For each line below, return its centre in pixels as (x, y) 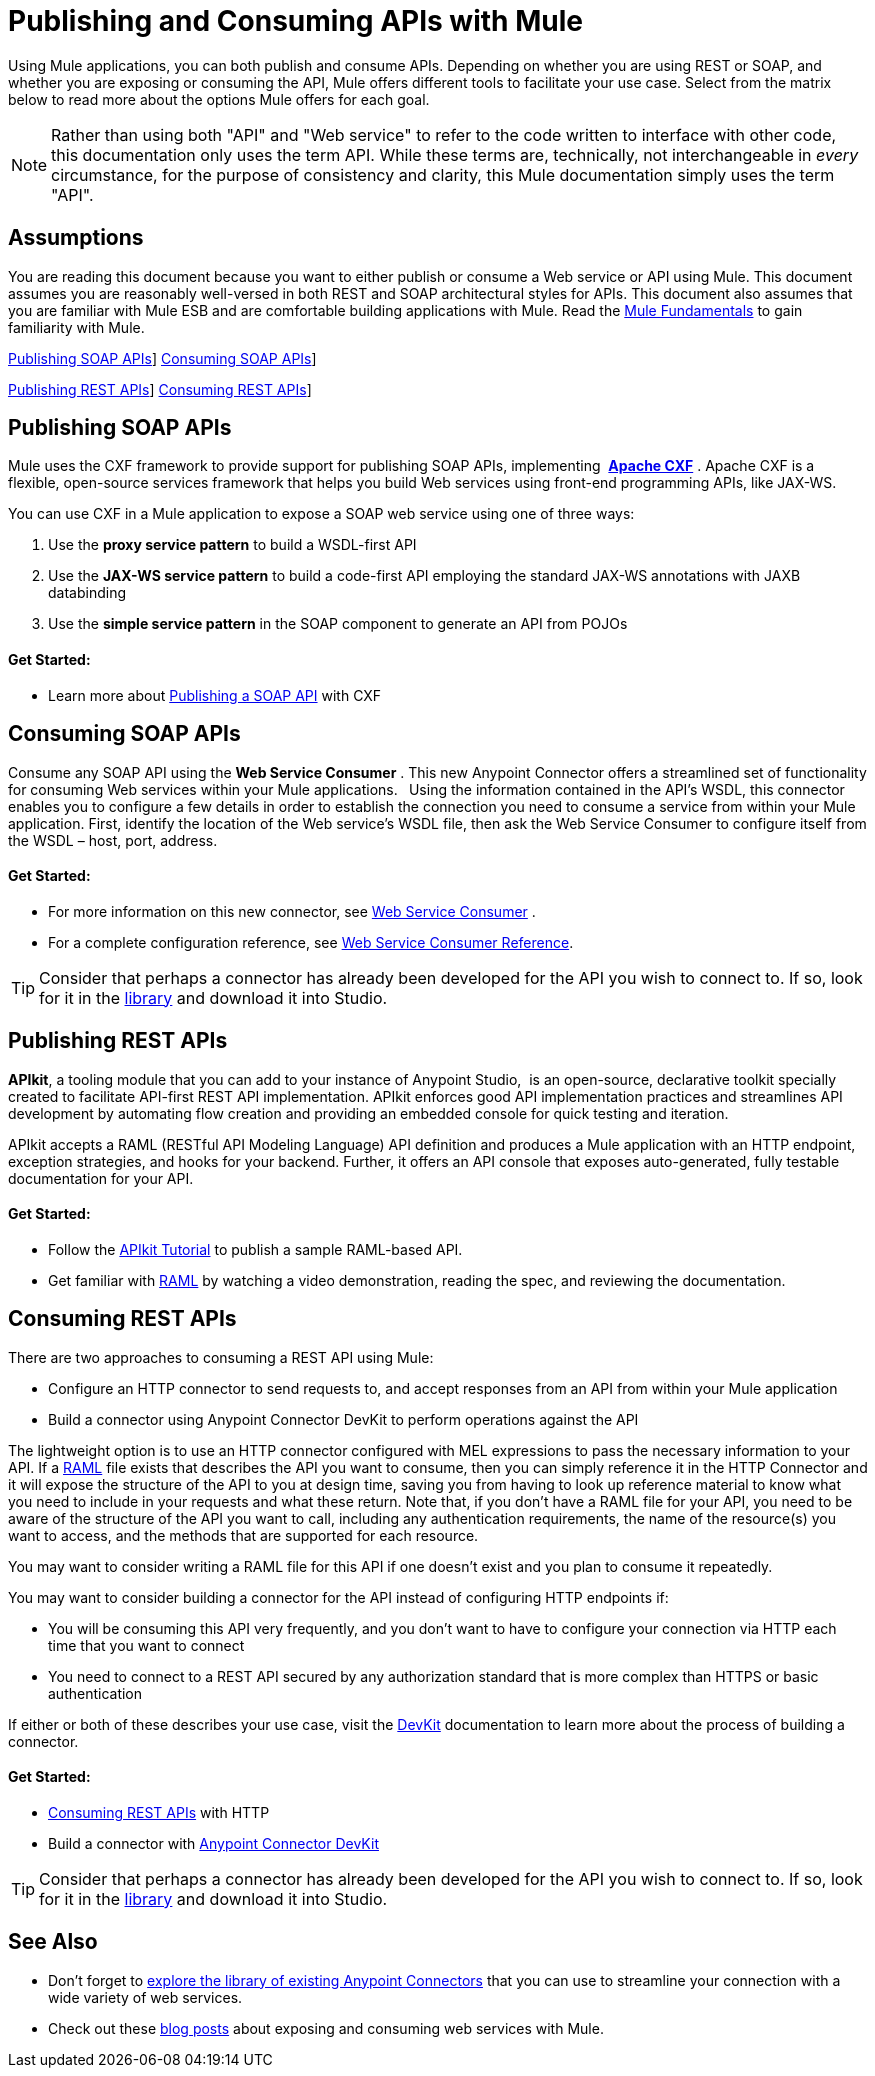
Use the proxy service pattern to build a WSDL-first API (232, 545)
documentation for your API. (101, 1178)
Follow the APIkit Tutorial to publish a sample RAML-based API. (255, 1249)
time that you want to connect (146, 1645)
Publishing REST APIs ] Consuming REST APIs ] (160, 389)
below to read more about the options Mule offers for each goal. (219, 99)
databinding (87, 593)
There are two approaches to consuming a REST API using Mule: (221, 1357)
